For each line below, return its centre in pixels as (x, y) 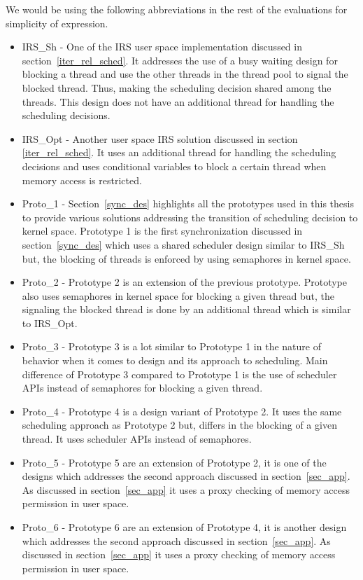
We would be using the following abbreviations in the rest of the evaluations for (177, 9)
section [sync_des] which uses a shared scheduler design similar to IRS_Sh (183, 244)
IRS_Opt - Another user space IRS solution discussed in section (160, 138)
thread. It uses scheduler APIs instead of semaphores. (137, 439)
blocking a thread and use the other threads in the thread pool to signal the (185, 74)
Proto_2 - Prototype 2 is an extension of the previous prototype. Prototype (185, 282)
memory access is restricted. (82, 180)
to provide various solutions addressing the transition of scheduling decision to (190, 217)
